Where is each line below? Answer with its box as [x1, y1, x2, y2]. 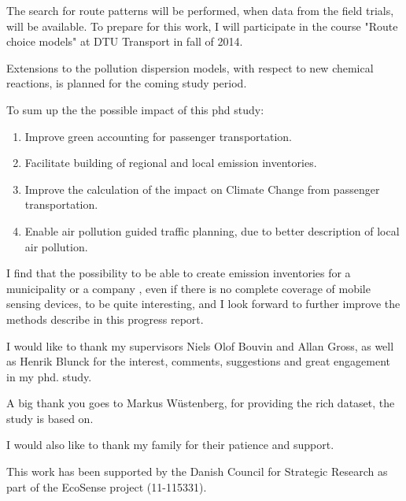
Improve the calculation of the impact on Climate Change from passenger [24, 180, 380, 197]
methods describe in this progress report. [6, 310, 204, 327]
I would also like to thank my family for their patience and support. [6, 436, 334, 453]
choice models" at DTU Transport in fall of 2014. [6, 33, 243, 50]
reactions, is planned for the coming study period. [6, 75, 247, 91]
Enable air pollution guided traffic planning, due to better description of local [24, 222, 400, 239]
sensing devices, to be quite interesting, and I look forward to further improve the [6, 295, 400, 312]
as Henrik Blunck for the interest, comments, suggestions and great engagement [6, 353, 391, 369]
